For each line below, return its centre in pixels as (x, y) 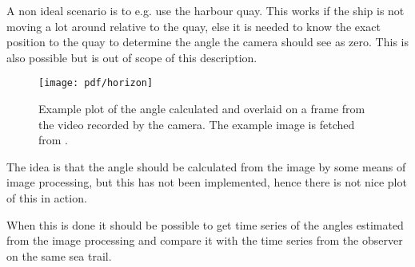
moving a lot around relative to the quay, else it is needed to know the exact (194, 26)
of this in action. (47, 198)
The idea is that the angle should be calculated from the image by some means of (206, 166)
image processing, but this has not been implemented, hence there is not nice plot (207, 182)
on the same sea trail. (59, 255)
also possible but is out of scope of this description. (132, 57)
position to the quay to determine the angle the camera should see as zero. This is (207, 42)
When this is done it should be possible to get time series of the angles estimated (205, 224)
